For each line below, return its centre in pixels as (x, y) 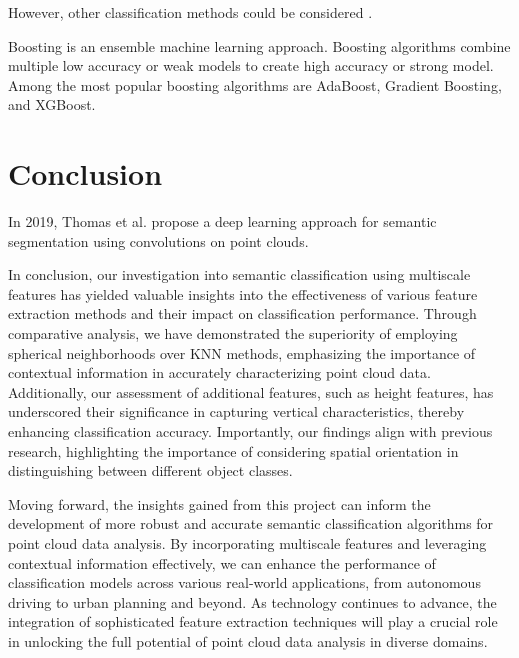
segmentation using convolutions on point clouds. (158, 240)
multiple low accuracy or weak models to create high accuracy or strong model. (251, 65)
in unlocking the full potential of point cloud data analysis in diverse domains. (248, 640)
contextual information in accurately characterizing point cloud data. (219, 372)
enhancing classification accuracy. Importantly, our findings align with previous (250, 431)
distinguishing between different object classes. (150, 470)
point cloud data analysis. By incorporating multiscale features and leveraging (247, 543)
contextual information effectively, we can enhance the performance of (222, 562)
